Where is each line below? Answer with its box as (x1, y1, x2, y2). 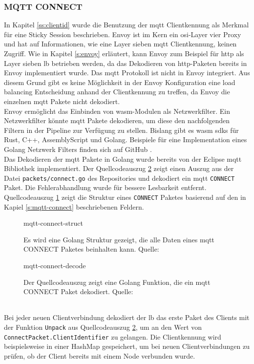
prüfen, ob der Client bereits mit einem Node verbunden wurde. (4, 350, 195, 361)
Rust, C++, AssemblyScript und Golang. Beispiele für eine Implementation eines (4, 134, 247, 145)
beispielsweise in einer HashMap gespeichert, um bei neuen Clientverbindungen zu (4, 341, 250, 351)
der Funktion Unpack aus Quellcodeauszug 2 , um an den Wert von (4, 321, 202, 332)
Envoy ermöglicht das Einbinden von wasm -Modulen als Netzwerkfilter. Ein (4, 106, 230, 116)
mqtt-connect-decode (23, 260, 86, 270)
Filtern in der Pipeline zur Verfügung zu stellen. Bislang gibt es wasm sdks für (4, 125, 239, 135)
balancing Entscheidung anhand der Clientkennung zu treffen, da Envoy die (4, 86, 230, 97)
